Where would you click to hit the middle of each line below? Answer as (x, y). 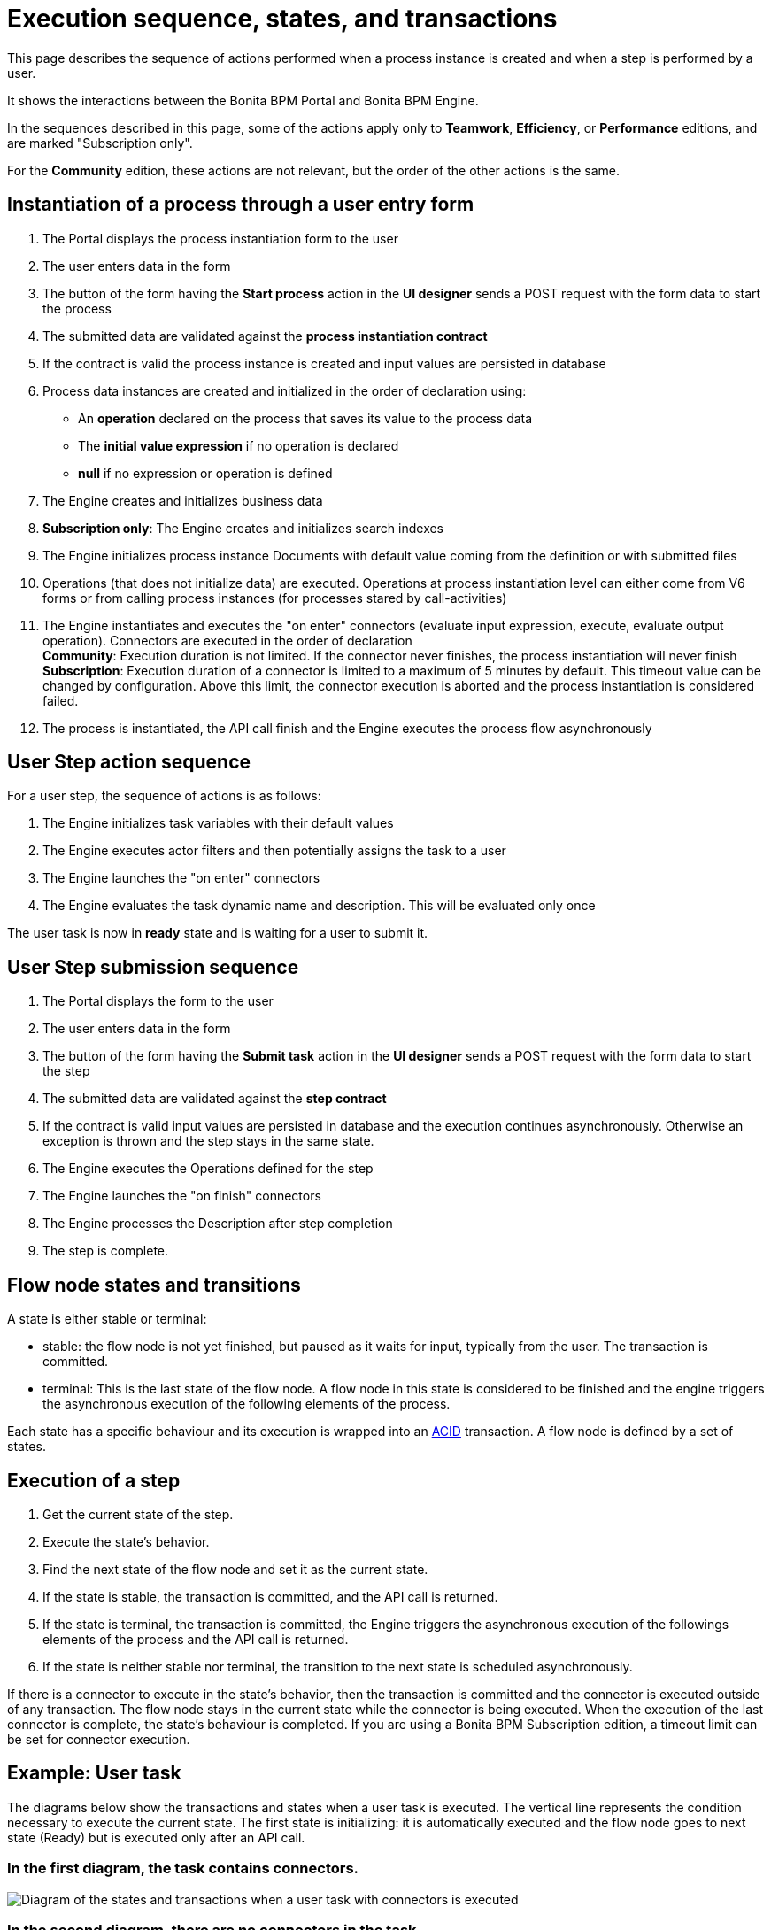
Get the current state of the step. (138, 1514)
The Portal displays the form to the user (158, 1001)
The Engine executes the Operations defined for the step (208, 1169)
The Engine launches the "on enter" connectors (181, 878)
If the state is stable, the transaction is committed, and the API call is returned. (270, 1596)
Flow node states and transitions (154, 1285)
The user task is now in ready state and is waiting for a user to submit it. (218, 933)
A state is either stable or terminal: (107, 1319)
